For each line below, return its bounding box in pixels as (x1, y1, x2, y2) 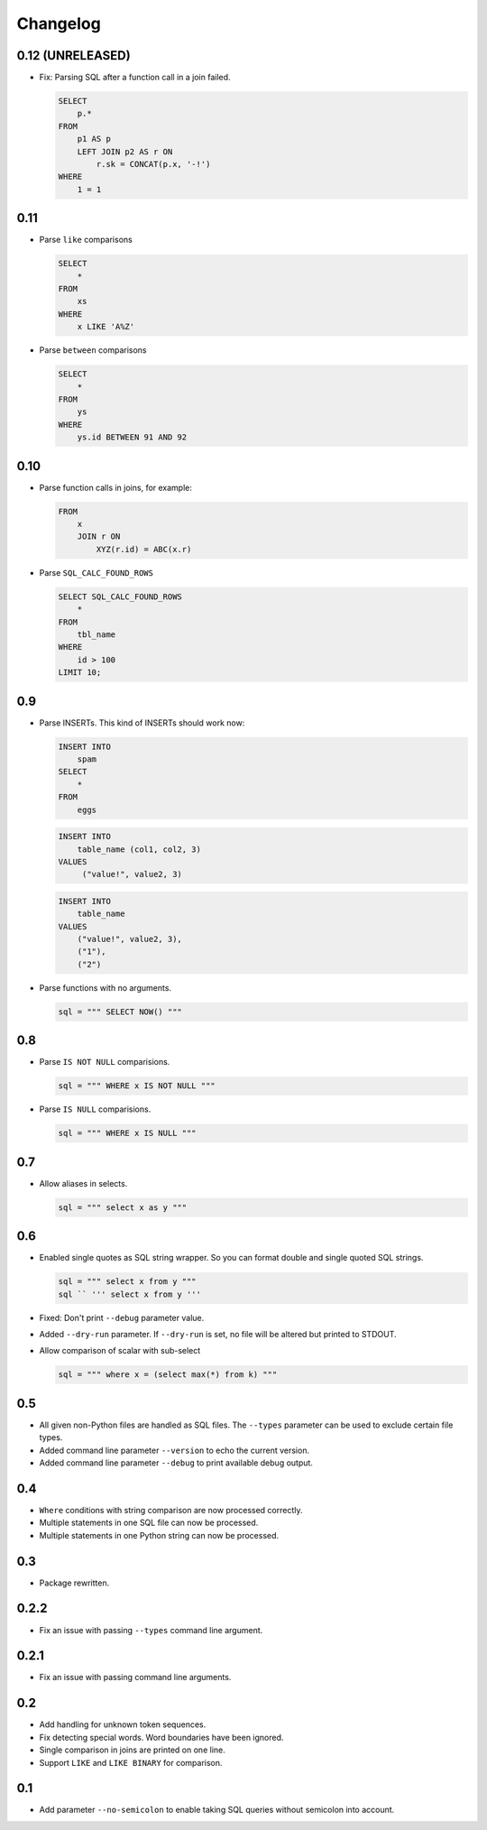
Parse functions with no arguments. (39, 982, 171, 993)
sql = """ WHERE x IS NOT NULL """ (58, 1081, 216, 1091)
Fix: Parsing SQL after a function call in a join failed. (39, 72, 231, 83)
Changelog (16, 14, 101, 33)
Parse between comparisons (39, 345, 147, 356)
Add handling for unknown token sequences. (39, 1719, 207, 1730)
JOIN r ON (77, 531, 121, 541)
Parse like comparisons (39, 235, 133, 245)
